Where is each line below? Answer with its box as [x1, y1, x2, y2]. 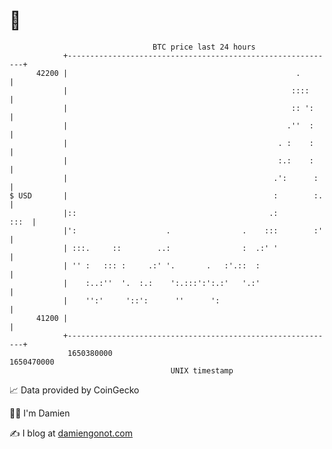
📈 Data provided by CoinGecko [9, 384, 140, 396]
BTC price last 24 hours [152, 42, 256, 52]
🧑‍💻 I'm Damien [9, 407, 71, 419]
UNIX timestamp [170, 365, 234, 376]
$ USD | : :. [9, 190, 324, 201]
